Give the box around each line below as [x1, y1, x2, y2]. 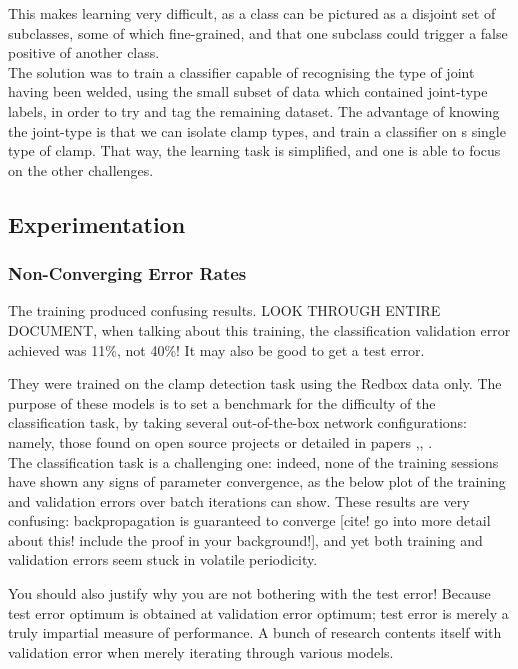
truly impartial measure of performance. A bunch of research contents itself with [8, 622, 502, 643]
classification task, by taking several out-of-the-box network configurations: [8, 412, 468, 433]
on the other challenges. [8, 159, 154, 180]
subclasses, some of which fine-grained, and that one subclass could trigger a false [8, 22, 508, 43]
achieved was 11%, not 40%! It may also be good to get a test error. [8, 339, 425, 360]
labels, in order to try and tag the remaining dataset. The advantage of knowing [8, 100, 500, 121]
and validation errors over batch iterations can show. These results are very [8, 490, 470, 511]
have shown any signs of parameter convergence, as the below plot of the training [8, 471, 506, 492]
